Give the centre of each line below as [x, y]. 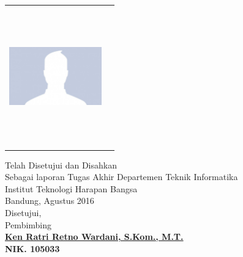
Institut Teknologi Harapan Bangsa [71, 188]
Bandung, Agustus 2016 [50, 201]
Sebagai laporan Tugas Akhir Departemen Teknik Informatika [121, 177]
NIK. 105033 [32, 248]
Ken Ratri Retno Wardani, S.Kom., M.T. [94, 237]
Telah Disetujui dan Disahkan [61, 165]
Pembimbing [28, 224]
